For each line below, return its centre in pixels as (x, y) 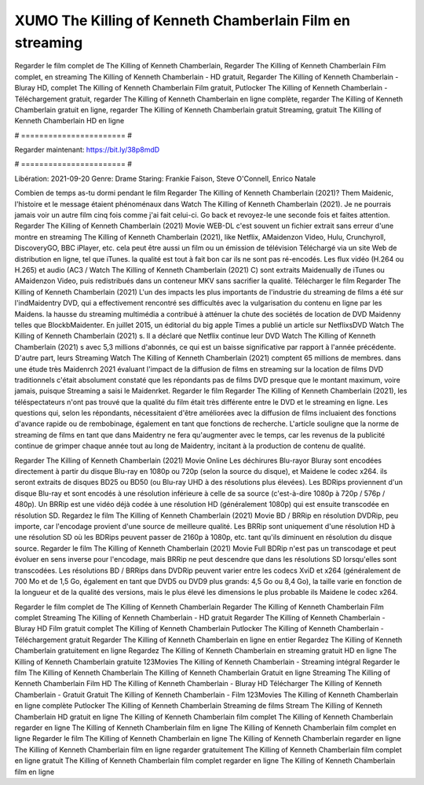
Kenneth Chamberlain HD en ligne (69, 121)
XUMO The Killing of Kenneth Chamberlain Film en (183, 20)
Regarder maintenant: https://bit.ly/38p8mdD (87, 150)
